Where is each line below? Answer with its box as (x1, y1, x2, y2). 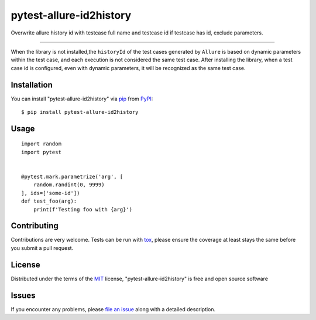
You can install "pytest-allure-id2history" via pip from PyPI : (11, 95, 153, 102)
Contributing (11, 221, 59, 231)
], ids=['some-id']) (21, 190, 80, 196)
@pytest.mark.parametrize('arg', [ (21, 173, 123, 180)
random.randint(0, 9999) (33, 182, 105, 188)
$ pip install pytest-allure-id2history (21, 109, 139, 116)
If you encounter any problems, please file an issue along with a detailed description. (11, 305, 216, 312)
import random (21, 141, 61, 147)
